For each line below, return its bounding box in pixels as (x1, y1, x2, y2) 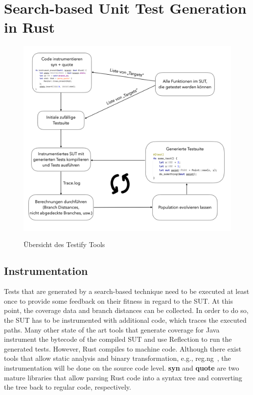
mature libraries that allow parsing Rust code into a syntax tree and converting (4, 372, 242, 382)
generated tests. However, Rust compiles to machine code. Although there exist (4, 343, 242, 353)
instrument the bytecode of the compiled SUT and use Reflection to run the (4, 334, 232, 344)
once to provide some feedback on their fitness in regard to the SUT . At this (4, 295, 233, 306)
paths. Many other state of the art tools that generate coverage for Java (4, 324, 220, 334)
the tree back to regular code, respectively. (4, 382, 131, 392)
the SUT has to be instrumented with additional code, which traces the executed (4, 314, 247, 325)
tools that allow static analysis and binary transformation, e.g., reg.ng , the (4, 353, 231, 363)
